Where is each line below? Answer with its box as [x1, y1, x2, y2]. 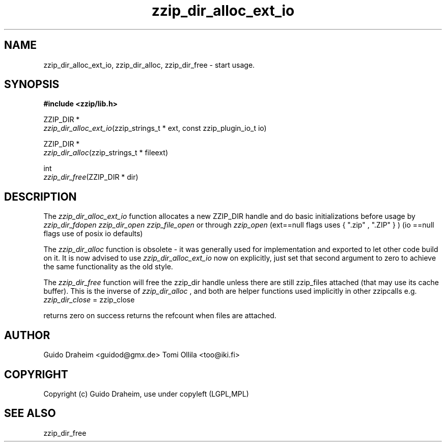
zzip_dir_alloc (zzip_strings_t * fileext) [43, 148, 169, 157]
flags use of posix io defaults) [43, 229, 143, 238]
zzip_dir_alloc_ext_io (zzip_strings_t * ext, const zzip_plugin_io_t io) [43, 124, 267, 133]
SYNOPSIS [4, 78, 60, 91]
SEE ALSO [4, 407, 56, 420]
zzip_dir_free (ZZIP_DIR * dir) [43, 173, 138, 182]
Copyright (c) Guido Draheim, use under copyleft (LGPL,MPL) [43, 389, 249, 398]
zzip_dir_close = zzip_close [43, 295, 135, 304]
